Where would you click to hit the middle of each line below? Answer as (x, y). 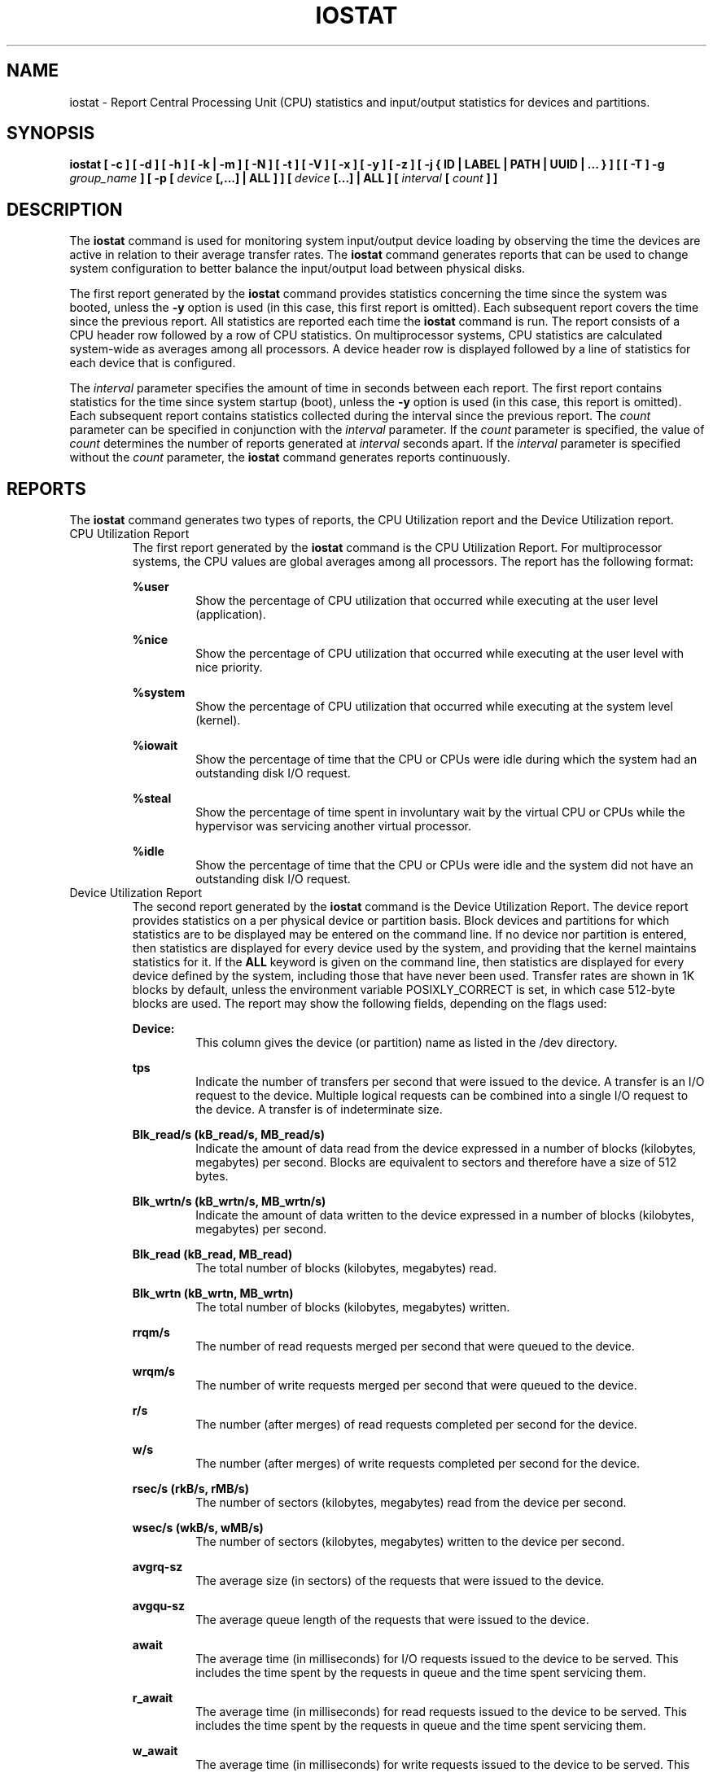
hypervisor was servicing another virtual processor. (334, 826)
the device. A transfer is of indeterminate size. (319, 1110)
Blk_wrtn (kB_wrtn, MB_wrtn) (213, 1294)
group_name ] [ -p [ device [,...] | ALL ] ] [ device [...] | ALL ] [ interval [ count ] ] (284, 178)
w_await (155, 1751)
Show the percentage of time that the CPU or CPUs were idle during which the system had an (446, 760)
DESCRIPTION (65, 209)
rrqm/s (151, 1333)
